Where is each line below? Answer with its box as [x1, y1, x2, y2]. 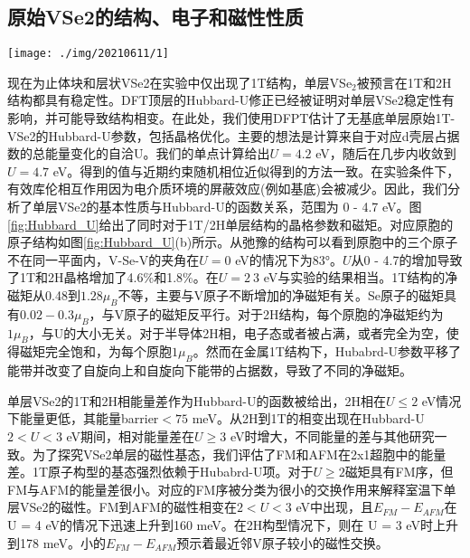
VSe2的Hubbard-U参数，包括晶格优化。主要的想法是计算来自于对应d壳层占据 [7, 126, 460, 145]
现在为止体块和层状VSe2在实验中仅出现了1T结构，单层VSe [7, 72, 352, 91]
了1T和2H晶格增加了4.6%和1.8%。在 [7, 268, 219, 287]
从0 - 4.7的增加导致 [351, 250, 463, 269]
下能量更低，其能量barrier [7, 409, 159, 428]
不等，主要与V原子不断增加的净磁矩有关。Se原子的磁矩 [117, 285, 444, 304]
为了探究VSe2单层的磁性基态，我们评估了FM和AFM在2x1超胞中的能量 [32, 444, 446, 463]
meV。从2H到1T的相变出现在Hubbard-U [192, 409, 425, 428]
